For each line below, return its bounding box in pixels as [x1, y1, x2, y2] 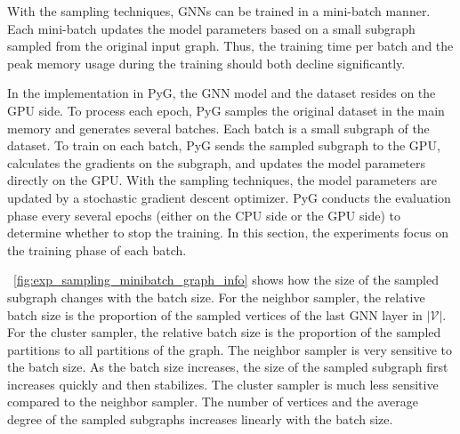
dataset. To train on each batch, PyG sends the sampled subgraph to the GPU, [7, 136, 440, 155]
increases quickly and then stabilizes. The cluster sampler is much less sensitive [7, 374, 439, 393]
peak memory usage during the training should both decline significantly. [7, 53, 406, 72]
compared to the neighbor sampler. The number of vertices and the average [7, 392, 418, 411]
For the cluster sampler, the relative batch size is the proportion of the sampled [7, 323, 441, 342]
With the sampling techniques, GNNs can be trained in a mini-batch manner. [7, 2, 431, 20]
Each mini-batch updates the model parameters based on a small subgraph [7, 19, 416, 37]
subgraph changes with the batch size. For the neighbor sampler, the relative [7, 287, 425, 306]
